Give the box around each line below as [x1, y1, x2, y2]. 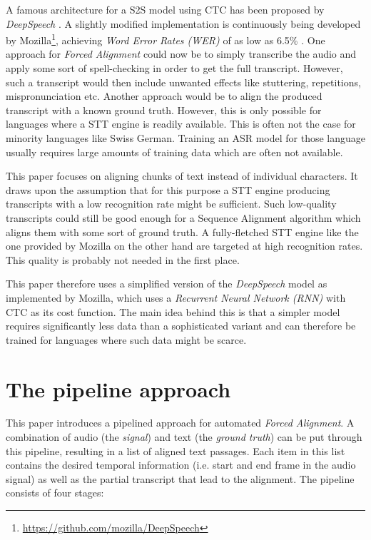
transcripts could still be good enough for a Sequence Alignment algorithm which [6, 210, 361, 225]
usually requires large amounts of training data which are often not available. [6, 144, 343, 159]
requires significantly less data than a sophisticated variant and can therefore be [6, 318, 356, 333]
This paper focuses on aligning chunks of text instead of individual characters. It [6, 168, 358, 183]
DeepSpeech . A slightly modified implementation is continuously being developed [6, 16, 361, 31]
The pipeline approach [6, 374, 231, 403]
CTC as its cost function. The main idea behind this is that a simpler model [6, 304, 340, 319]
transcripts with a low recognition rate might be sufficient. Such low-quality [6, 196, 337, 211]
